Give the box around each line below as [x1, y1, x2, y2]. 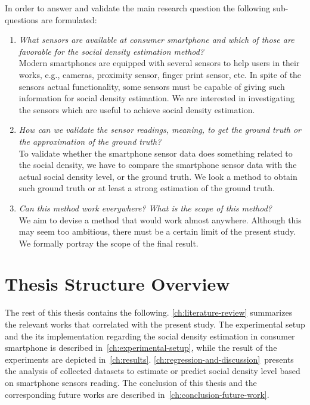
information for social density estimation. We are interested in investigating [18, 92, 294, 104]
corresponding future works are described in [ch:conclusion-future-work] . [5, 388, 269, 400]
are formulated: [41, 13, 97, 26]
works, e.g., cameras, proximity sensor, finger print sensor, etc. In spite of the [18, 68, 302, 80]
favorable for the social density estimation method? [18, 45, 204, 57]
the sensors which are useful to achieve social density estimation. [18, 103, 255, 116]
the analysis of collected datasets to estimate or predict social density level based [5, 364, 300, 377]
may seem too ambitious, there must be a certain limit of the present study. [18, 225, 296, 238]
